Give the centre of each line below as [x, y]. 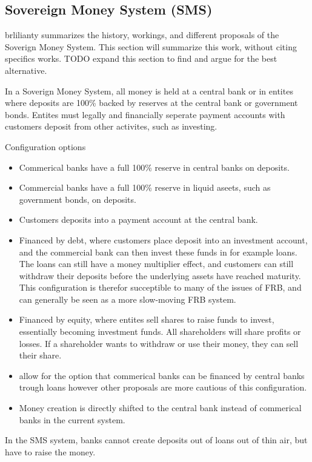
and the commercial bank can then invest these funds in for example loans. [158, 252]
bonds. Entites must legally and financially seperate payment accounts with [145, 114]
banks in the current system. [72, 419]
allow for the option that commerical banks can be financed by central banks [162, 375]
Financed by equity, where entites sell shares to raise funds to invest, [147, 319]
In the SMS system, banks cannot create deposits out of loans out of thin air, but [156, 440]
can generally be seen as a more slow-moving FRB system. [128, 299]
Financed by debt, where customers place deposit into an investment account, [163, 239]
